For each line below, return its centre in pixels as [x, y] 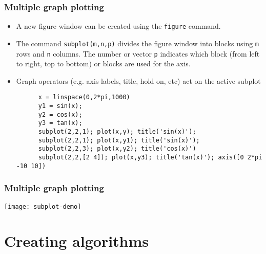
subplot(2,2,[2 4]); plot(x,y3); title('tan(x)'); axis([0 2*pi [150, 157]
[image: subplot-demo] [43, 206]
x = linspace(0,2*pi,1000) [84, 97]
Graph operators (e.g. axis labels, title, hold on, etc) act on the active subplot [138, 80]
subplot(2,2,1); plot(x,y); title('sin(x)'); [117, 132]
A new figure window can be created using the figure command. [118, 26]
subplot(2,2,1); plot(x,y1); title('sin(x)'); [119, 140]
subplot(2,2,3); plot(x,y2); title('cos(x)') [117, 149]
